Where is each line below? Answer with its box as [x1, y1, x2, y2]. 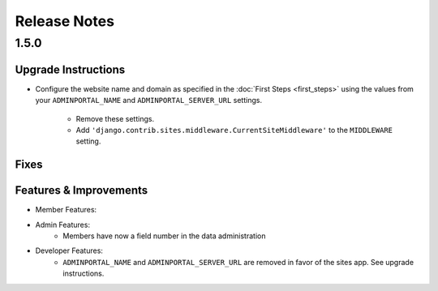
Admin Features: [35, 220, 91, 229]
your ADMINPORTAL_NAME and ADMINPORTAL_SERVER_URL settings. [35, 96, 263, 105]
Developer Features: [35, 246, 103, 255]
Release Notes [15, 12, 115, 30]
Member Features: [35, 205, 97, 215]
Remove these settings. [75, 113, 154, 123]
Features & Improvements [15, 183, 148, 198]
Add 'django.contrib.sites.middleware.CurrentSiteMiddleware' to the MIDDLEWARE [75, 125, 393, 135]
